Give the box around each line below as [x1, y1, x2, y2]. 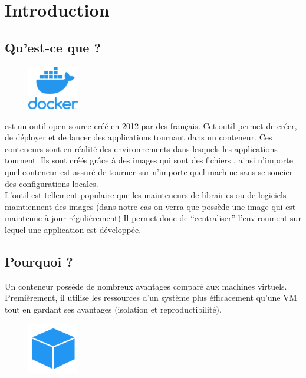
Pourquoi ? [5, 252, 73, 271]
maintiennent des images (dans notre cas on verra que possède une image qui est [5, 200, 296, 212]
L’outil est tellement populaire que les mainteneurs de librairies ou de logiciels [5, 189, 287, 201]
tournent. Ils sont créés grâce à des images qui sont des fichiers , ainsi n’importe [5, 154, 293, 166]
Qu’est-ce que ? [5, 38, 101, 56]
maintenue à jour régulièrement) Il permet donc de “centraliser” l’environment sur [5, 212, 301, 224]
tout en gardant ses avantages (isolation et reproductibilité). [5, 303, 222, 315]
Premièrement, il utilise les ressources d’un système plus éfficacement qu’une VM [5, 291, 297, 304]
